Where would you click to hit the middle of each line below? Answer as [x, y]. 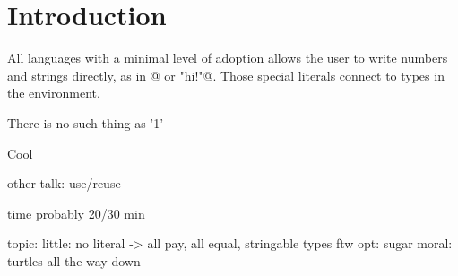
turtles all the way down [74, 260]
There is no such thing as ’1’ [86, 122]
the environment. [54, 93]
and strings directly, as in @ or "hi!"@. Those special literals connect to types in [226, 75]
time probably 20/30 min [76, 213]
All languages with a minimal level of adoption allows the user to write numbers [228, 58]
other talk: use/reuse [64, 183]
